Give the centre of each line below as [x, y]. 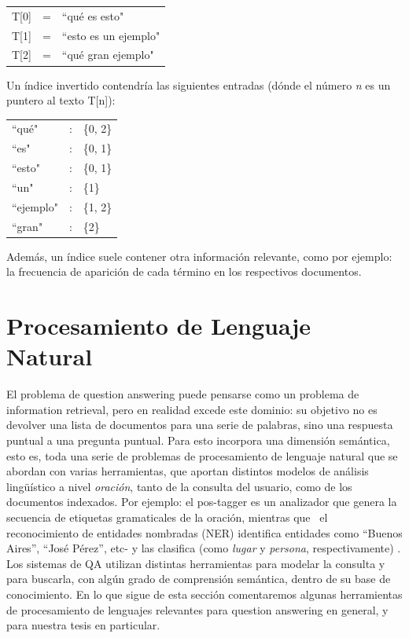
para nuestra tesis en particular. [83, 625]
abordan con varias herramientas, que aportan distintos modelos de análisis [188, 471]
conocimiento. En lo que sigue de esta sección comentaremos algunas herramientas [204, 594]
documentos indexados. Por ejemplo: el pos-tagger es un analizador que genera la [202, 502]
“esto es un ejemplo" [111, 35]
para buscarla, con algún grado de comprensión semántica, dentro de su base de [199, 579]
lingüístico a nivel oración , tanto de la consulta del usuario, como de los [179, 486]
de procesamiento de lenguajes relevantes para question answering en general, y [197, 609]
